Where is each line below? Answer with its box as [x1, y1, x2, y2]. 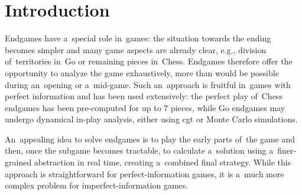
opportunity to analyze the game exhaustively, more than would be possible [5, 66, 279, 79]
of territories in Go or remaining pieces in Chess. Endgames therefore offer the [5, 55, 293, 67]
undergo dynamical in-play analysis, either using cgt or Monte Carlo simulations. [5, 113, 298, 125]
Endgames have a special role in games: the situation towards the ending [5, 32, 271, 44]
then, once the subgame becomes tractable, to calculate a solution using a [5, 144, 274, 157]
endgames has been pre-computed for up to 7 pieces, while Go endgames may [5, 101, 285, 113]
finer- [277, 144, 297, 157]
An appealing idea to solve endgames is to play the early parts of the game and [5, 132, 295, 145]
